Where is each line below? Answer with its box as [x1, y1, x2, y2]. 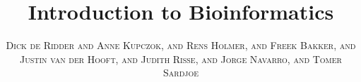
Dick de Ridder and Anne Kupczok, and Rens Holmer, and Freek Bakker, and [6, 38, 356, 53]
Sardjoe [162, 65, 199, 80]
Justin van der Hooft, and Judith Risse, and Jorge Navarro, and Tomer [20, 51, 342, 66]
